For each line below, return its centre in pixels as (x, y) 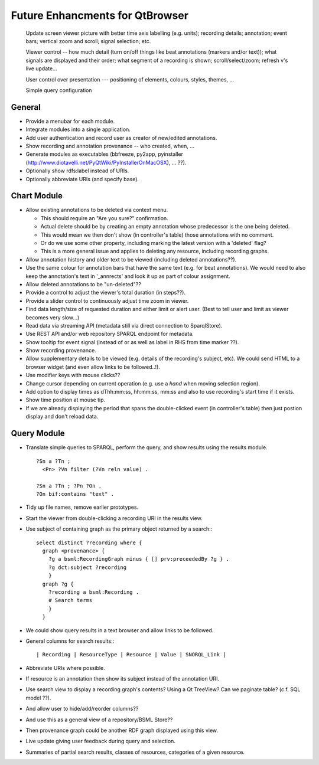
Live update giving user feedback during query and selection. (100, 741)
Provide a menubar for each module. (70, 121)
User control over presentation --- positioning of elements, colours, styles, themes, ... (130, 79)
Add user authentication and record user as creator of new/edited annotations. (121, 138)
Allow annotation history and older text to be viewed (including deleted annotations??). (131, 259)
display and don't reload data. (62, 417)
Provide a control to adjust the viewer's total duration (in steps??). (106, 293)
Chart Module (37, 196)
